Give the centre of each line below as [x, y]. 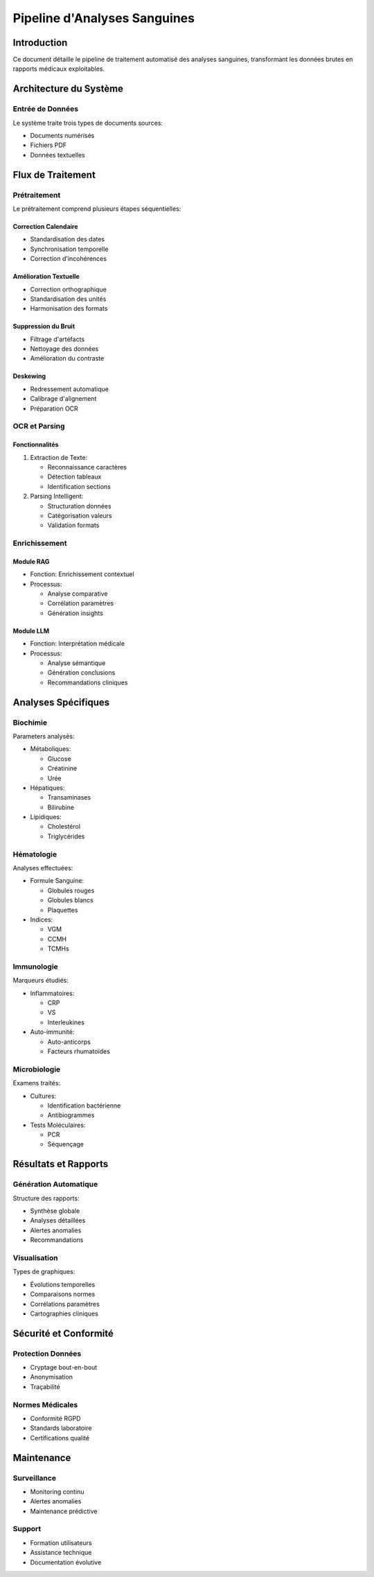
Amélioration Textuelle [46, 277]
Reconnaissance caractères [87, 467]
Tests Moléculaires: [58, 1125]
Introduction [40, 43]
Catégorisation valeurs [80, 515]
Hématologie [35, 854]
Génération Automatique [55, 1184]
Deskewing [29, 376]
